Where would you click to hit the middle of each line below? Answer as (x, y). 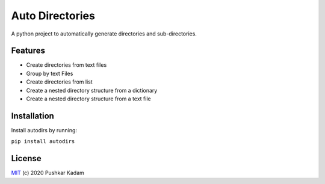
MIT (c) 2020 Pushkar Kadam (48, 173)
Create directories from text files (67, 65)
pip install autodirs (43, 142)
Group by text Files (50, 73)
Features (28, 51)
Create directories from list (59, 82)
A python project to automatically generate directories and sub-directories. (104, 34)
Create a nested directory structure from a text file (88, 99)
